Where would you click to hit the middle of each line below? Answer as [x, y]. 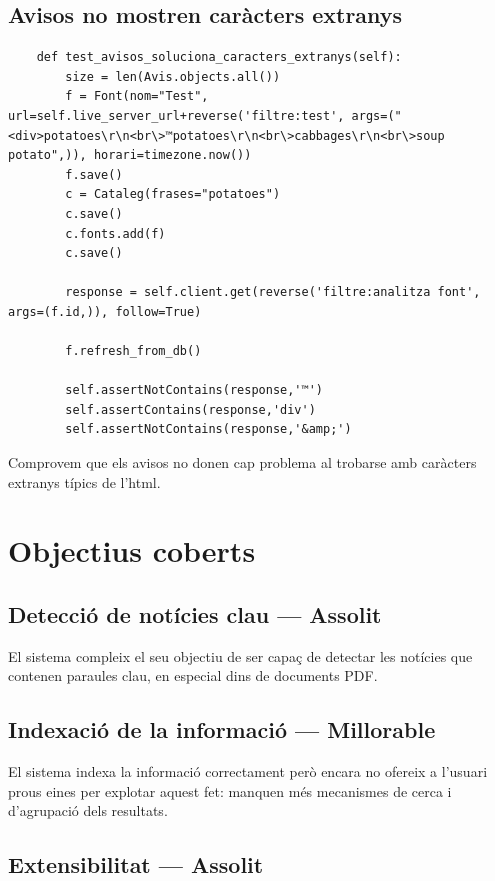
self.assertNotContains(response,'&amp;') [208, 429]
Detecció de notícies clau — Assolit [195, 614]
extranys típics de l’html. [84, 481]
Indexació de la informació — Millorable [222, 729]
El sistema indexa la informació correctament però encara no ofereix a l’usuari [248, 771]
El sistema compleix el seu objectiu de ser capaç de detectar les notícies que [240, 655]
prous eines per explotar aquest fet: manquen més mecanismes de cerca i [230, 790]
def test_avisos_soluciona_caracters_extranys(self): [219, 57]
